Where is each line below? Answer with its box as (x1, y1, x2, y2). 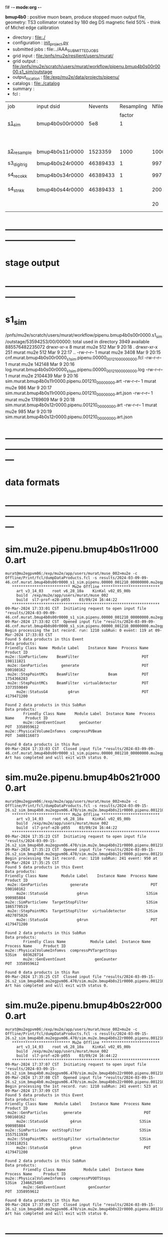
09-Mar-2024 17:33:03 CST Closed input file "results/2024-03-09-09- (5, 747, 155, 752)
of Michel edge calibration (5, 25, 59, 31)
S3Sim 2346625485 (5, 1180, 43, 1185)
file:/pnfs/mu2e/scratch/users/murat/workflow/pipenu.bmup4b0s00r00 (12, 63, 160, 69)
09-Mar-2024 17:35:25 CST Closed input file (5, 974, 101, 979)
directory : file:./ (12, 35, 46, 40)
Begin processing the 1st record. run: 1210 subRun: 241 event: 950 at (5, 856, 157, 861)
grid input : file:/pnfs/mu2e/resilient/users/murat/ (12, 53, 113, 59)
